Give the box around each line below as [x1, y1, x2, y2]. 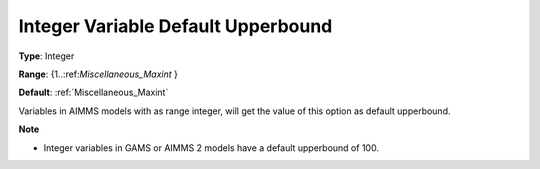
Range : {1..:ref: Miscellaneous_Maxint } [18, 68, 179, 80]
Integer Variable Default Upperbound [18, 15, 333, 37]
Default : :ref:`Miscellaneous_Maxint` [18, 86, 169, 99]
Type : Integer [18, 50, 75, 62]
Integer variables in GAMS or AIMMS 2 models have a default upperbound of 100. [43, 141, 380, 154]
